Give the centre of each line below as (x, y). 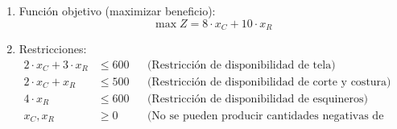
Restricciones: (53, 49)
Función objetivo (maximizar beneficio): (117, 10)
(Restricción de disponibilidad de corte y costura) (269, 82)
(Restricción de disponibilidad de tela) (241, 65)
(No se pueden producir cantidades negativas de (265, 116)
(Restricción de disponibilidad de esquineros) (257, 99)
